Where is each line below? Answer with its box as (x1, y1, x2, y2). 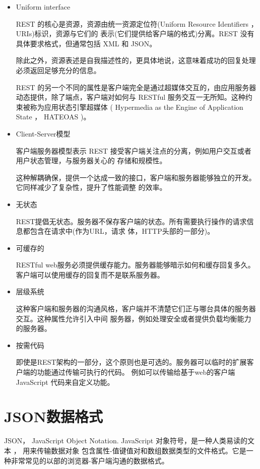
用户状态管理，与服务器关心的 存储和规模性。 (16, 155, 167, 166)
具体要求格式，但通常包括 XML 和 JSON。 (16, 38, 157, 48)
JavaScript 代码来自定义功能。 (16, 376, 114, 387)
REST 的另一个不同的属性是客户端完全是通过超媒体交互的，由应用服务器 (16, 82, 256, 92)
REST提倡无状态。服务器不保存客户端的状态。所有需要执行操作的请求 (16, 216, 247, 226)
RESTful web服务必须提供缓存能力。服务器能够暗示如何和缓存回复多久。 (16, 259, 255, 270)
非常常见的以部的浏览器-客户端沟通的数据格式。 (11, 455, 169, 465)
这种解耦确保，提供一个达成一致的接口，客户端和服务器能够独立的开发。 (16, 172, 256, 182)
